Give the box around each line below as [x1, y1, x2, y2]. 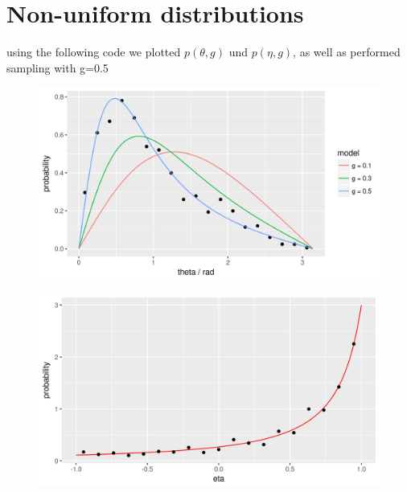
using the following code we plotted [6, 43, 181, 60]
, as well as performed [293, 43, 401, 60]
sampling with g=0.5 [6, 59, 109, 76]
